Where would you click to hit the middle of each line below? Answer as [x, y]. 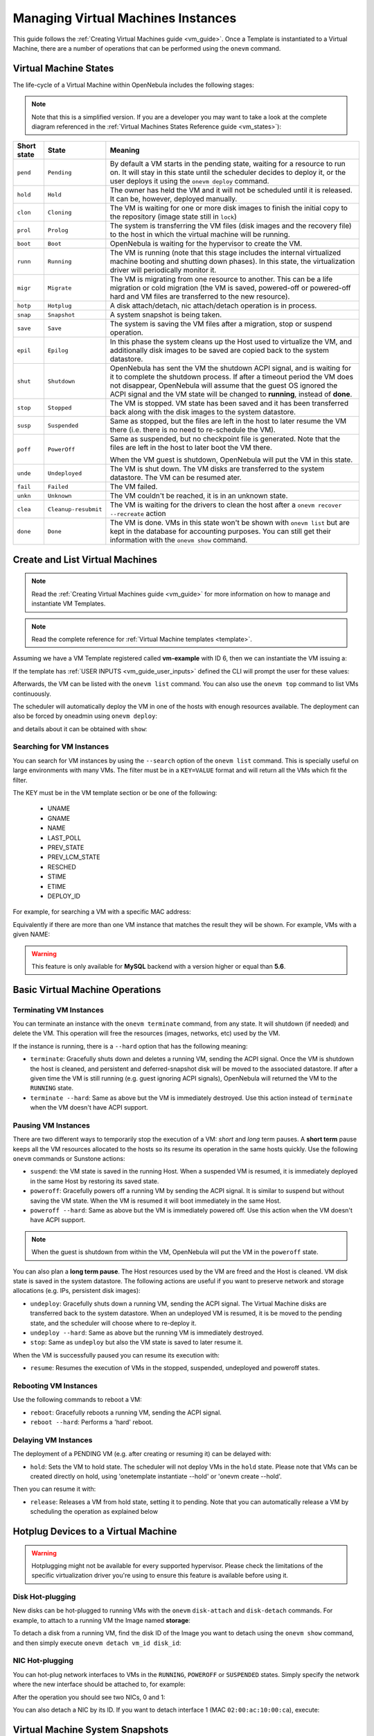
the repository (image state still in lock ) [173, 217]
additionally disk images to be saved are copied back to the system [219, 351]
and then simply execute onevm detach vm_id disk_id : [97, 1643]
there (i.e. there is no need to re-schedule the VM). [193, 430]
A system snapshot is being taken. [166, 315]
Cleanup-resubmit [75, 509]
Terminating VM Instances [58, 1010]
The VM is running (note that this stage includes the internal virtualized [225, 253]
